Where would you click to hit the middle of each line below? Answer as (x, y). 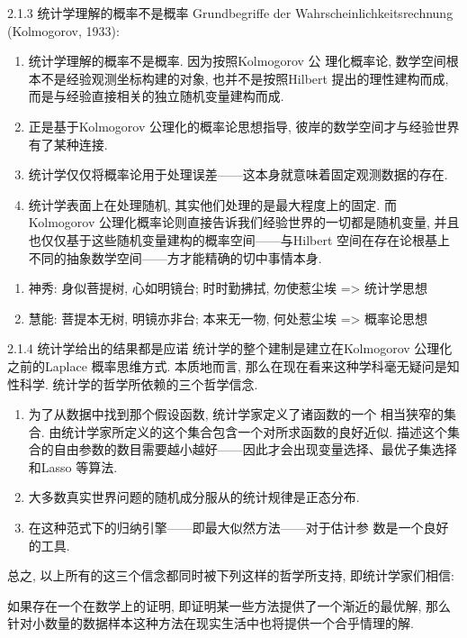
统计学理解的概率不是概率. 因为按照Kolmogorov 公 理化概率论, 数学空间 (237, 61)
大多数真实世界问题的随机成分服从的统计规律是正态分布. (194, 497)
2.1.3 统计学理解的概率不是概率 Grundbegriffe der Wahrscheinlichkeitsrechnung (230, 13)
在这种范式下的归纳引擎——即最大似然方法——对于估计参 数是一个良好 (238, 528)
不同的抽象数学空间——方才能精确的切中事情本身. (175, 257)
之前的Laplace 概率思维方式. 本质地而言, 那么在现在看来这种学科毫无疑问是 (227, 365)
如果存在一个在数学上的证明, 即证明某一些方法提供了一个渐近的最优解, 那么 (229, 605)
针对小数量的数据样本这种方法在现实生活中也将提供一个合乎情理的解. (211, 623)
